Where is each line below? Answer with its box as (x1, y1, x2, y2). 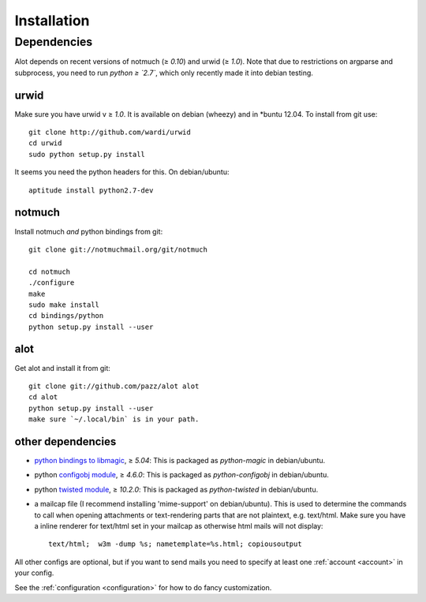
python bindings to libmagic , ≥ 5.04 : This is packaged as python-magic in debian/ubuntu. (34, 456, 326, 466)
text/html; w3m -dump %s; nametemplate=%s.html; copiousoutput (48, 540, 303, 548)
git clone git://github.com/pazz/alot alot (28, 381, 200, 391)
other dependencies (14, 435, 117, 448)
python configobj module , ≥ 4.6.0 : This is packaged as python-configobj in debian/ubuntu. (34, 470, 329, 480)
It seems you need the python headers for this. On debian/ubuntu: (14, 167, 230, 177)
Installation (14, 12, 90, 29)
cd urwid (28, 139, 62, 148)
